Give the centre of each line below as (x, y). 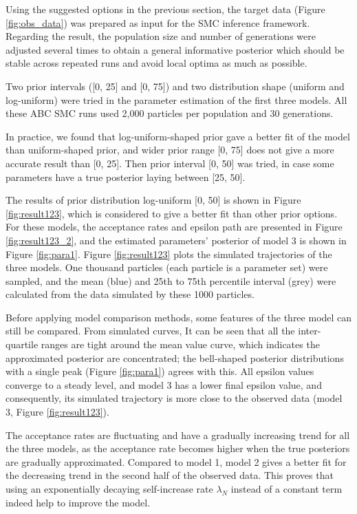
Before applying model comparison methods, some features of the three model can (179, 317)
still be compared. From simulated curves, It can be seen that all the (150, 331)
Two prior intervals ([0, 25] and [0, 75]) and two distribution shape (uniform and (175, 86)
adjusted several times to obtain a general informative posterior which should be (175, 49)
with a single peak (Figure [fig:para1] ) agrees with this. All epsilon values (160, 371)
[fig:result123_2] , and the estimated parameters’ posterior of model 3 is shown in (176, 240)
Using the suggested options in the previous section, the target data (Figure (165, 9)
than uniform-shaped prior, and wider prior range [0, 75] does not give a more (170, 150)
